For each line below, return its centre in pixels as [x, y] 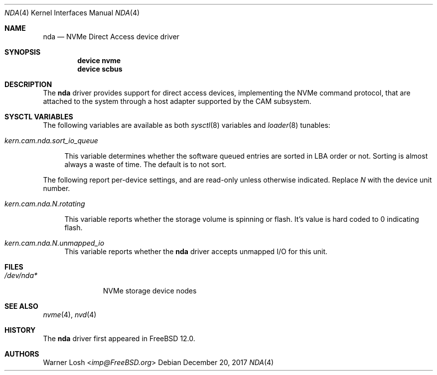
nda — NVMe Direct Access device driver [111, 37]
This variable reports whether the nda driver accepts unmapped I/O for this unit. [196, 251]
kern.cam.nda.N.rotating [45, 204]
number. [57, 188]
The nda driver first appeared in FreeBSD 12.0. [119, 338]
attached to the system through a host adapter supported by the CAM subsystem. [177, 101]
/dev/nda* [21, 275]
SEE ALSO [21, 306]
